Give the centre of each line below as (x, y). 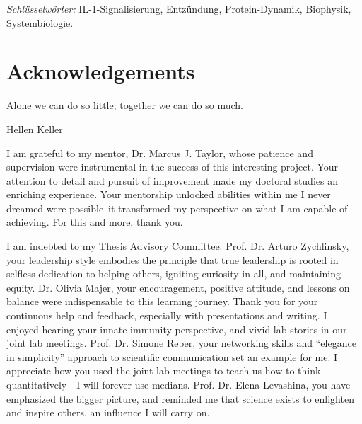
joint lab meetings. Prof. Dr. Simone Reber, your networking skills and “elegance (181, 343)
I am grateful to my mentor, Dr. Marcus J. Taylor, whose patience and (160, 153)
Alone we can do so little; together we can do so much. (125, 105)
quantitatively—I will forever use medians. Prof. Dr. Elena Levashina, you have (179, 384)
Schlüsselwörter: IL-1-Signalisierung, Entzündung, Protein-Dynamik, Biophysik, (179, 8)
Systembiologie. (40, 22)
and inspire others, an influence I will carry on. (108, 412)
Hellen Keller (35, 128)
